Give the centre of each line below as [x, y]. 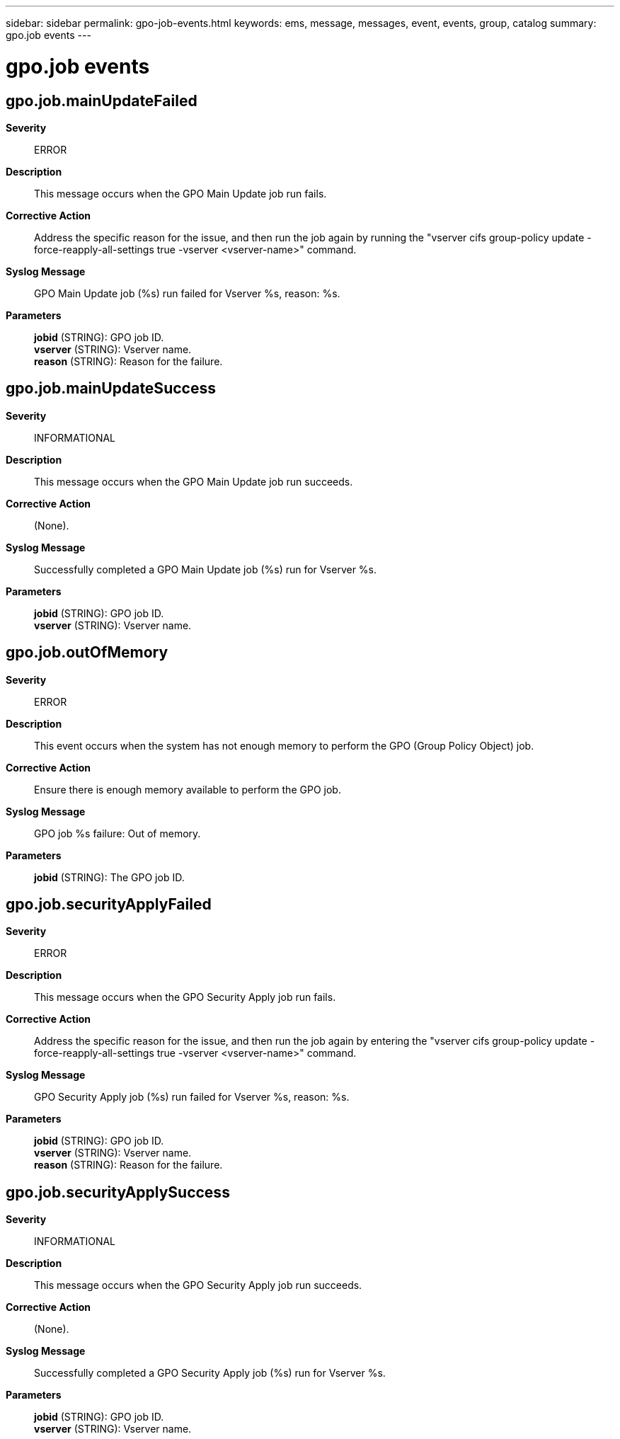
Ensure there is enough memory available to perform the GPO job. [188, 789]
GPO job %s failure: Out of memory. [117, 833]
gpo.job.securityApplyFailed [109, 905]
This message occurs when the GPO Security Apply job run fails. [185, 997]
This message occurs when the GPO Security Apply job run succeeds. [198, 1285]
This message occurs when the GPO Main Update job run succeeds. [194, 481]
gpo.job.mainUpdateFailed [102, 101]
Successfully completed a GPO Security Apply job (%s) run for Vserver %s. [210, 1373]
